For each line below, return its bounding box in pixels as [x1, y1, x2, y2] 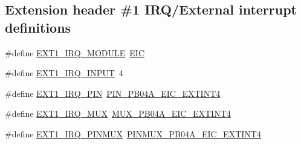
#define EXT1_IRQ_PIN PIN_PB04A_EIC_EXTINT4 [5, 87, 221, 99]
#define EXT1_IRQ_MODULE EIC [5, 46, 145, 59]
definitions [5, 18, 71, 36]
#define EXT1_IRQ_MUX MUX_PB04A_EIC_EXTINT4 [5, 107, 231, 120]
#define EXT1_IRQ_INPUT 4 [5, 67, 123, 79]
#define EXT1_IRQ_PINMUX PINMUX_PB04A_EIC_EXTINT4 [5, 127, 261, 140]
